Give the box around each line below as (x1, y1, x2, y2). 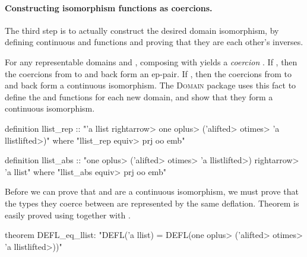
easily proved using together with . (5, 208, 131, 221)
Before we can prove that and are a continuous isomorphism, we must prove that (5, 185, 299, 198)
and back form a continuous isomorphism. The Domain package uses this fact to (5, 79, 296, 91)
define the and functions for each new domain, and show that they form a (5, 90, 273, 103)
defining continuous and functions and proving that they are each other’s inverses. (5, 36, 303, 48)
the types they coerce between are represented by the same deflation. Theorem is (5, 196, 299, 209)
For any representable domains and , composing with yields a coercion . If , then (5, 55, 297, 68)
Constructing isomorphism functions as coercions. (5, 1, 213, 14)
